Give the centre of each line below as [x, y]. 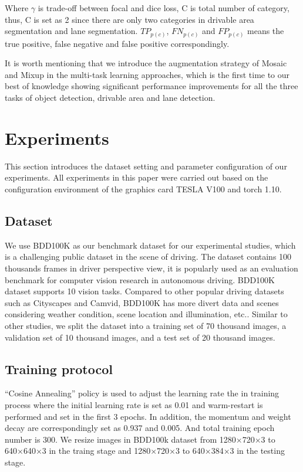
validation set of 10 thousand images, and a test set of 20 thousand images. [140, 337]
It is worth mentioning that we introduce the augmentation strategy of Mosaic [146, 63]
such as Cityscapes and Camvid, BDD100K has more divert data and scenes [142, 302]
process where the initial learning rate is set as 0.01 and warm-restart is [134, 404]
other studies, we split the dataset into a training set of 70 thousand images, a [146, 325]
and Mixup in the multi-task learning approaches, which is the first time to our [147, 74]
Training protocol [59, 369]
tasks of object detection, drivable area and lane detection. [110, 98]
